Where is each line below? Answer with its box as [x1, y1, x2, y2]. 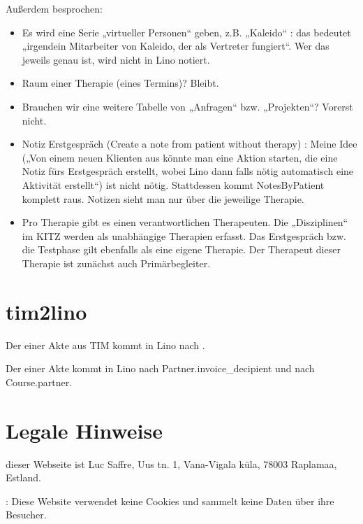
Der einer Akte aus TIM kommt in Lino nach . [6, 337, 205, 352]
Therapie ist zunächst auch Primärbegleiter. [22, 255, 211, 270]
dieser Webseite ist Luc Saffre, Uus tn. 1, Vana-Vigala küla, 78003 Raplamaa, [6, 456, 337, 471]
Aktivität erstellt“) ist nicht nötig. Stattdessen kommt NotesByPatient [22, 177, 325, 192]
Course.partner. [6, 374, 73, 389]
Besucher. [6, 507, 47, 522]
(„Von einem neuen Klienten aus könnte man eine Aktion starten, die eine [22, 150, 338, 164]
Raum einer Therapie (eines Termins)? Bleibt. [22, 76, 219, 90]
